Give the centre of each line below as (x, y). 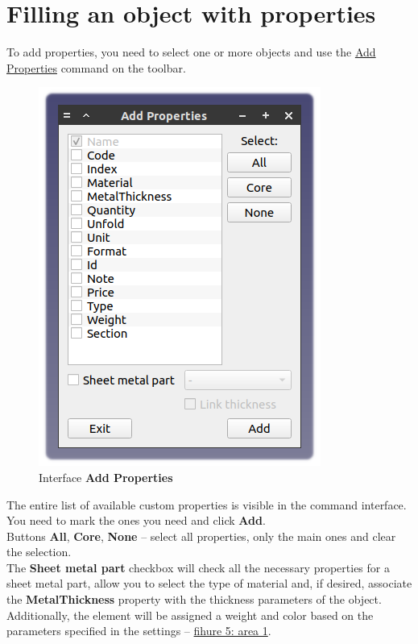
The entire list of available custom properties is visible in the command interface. (207, 504)
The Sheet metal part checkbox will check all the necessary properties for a (198, 567)
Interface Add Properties (106, 477)
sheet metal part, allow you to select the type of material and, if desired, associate (209, 583)
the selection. (39, 552)
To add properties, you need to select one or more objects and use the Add (191, 52)
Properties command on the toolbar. (96, 67)
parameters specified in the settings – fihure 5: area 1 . (139, 631)
